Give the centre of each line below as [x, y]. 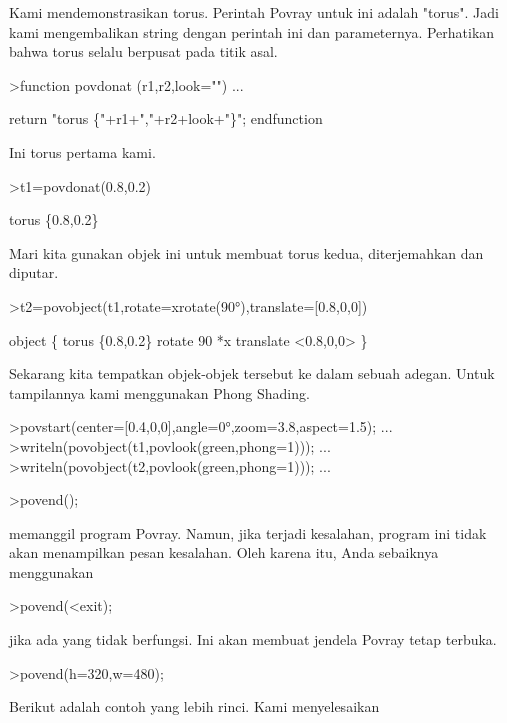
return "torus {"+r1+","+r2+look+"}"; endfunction [166, 118]
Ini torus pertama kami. [82, 151]
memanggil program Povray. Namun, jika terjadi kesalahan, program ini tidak [248, 532]
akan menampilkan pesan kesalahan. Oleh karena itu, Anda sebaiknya [224, 552]
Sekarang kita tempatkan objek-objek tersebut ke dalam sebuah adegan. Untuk [252, 373]
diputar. [34, 272]
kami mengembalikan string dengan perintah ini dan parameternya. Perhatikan [252, 31]
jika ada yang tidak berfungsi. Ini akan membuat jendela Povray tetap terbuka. [253, 639]
